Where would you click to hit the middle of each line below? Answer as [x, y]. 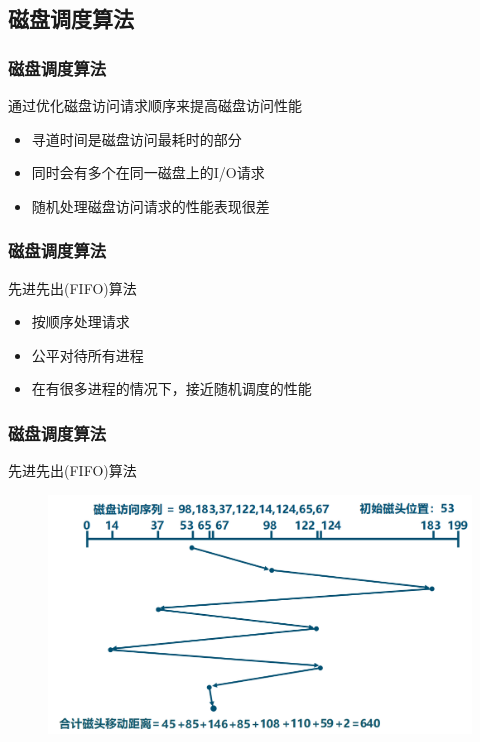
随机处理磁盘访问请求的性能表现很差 [150, 205]
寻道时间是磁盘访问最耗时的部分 [136, 138]
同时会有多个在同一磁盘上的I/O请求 [148, 172]
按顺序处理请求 [80, 321]
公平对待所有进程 [87, 354]
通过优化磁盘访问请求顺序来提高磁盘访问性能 [155, 105]
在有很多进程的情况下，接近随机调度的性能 [171, 388]
